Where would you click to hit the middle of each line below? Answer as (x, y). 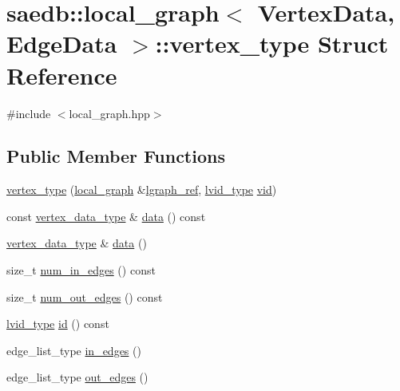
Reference (62, 75)
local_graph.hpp (109, 113)
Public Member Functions (116, 156)
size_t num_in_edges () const (81, 270)
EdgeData (62, 43)
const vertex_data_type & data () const (106, 216)
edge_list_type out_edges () (77, 377)
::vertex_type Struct (272, 43)
